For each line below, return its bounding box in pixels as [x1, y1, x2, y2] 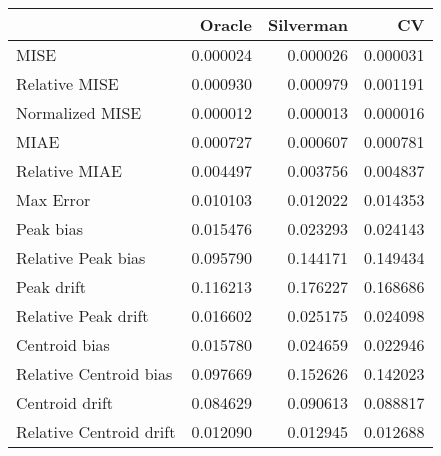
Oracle [199, 13, 252, 36]
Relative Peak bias [16, 246, 146, 269]
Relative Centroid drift [16, 420, 176, 443]
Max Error [16, 188, 91, 211]
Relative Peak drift [16, 304, 149, 327]
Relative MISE [16, 72, 119, 95]
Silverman [267, 13, 349, 36]
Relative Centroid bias [16, 362, 173, 385]
